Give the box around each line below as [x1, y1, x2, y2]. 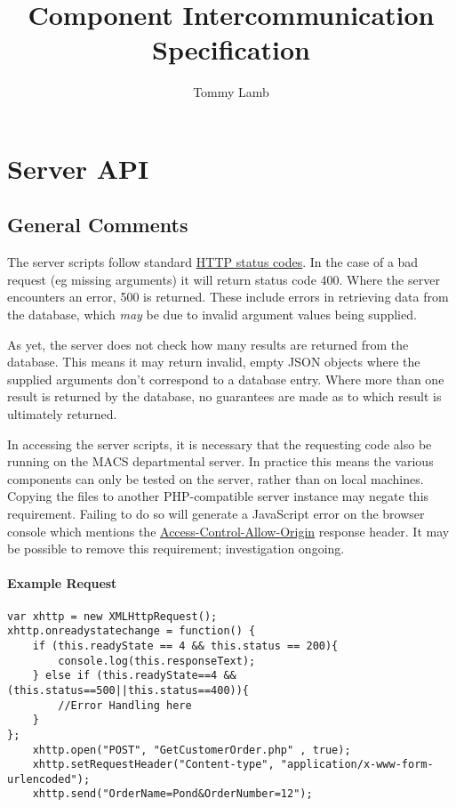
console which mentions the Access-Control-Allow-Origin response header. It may [7, 521, 450, 540]
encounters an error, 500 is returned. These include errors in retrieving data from [7, 287, 449, 306]
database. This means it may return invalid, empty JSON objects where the [7, 352, 420, 371]
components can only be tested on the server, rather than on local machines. [7, 469, 424, 488]
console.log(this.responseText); [58, 654, 256, 667]
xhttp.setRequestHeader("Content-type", [32, 758, 275, 771]
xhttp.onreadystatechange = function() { [7, 625, 256, 638]
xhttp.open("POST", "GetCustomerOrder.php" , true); [32, 743, 351, 756]
